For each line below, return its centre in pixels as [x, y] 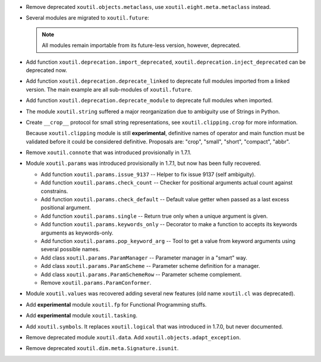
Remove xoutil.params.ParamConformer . [96, 282]
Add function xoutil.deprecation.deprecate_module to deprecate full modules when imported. [149, 101]
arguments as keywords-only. [77, 233]
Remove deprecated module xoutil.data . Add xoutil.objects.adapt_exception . [133, 337]
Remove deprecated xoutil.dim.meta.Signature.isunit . [102, 348]
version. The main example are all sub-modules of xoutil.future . [109, 89]
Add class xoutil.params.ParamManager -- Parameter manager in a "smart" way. [144, 258]
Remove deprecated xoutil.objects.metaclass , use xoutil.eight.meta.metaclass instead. [148, 7]
